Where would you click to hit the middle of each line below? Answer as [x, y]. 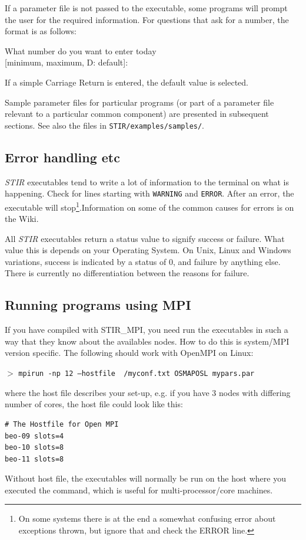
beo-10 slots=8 [34, 448]
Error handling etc [62, 157]
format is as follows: [41, 31]
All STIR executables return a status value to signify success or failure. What [145, 238]
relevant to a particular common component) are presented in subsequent [137, 114]
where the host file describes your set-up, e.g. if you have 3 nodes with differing [148, 392]
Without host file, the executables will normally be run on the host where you [145, 478]
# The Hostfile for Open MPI [62, 424]
